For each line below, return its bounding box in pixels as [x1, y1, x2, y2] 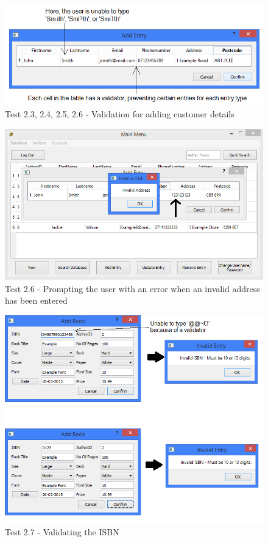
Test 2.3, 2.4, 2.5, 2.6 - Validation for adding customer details [5, 108, 234, 120]
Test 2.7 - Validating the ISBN [5, 526, 119, 538]
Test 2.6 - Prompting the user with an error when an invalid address [5, 282, 260, 295]
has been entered [5, 294, 68, 307]
